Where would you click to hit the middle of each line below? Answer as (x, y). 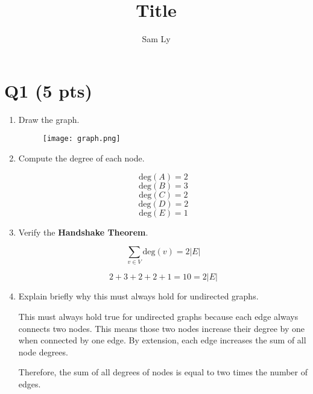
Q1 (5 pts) (48, 90)
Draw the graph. (49, 119)
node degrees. (43, 352)
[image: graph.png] (81, 139)
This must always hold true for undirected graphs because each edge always (158, 317)
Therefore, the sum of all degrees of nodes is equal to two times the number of (163, 372)
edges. (30, 383)
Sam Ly (156, 39)
